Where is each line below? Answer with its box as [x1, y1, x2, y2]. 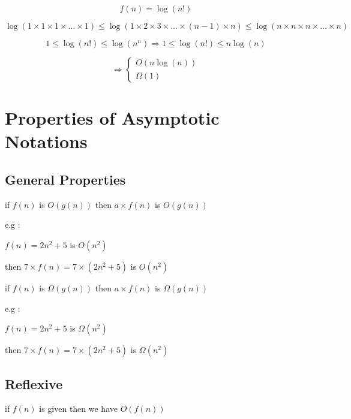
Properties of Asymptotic [5, 105, 220, 130]
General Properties [5, 170, 126, 188]
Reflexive [5, 374, 63, 393]
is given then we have [39, 402, 118, 415]
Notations [5, 129, 88, 153]
